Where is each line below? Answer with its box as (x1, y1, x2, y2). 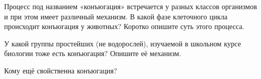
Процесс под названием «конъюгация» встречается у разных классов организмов (4, 1, 257, 11)
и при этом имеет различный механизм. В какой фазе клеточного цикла (4, 11, 228, 21)
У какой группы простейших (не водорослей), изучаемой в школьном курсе (4, 38, 241, 48)
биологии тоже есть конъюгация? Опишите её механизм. (4, 48, 182, 59)
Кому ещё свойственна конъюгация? (4, 65, 117, 75)
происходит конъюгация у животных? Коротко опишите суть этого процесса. (4, 21, 245, 32)
